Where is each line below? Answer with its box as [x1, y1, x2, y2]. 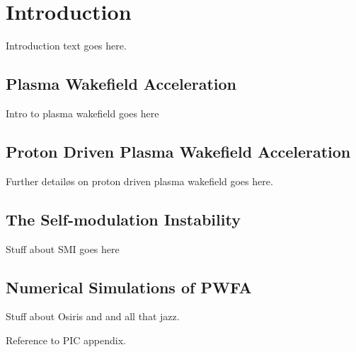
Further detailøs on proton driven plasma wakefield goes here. [6, 173, 273, 188]
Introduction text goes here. [6, 38, 127, 53]
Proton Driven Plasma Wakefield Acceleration [6, 140, 351, 162]
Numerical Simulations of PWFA [6, 276, 252, 298]
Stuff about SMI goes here [6, 241, 120, 256]
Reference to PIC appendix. [6, 332, 126, 347]
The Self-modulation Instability [6, 208, 241, 230]
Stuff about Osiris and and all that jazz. [6, 309, 180, 324]
